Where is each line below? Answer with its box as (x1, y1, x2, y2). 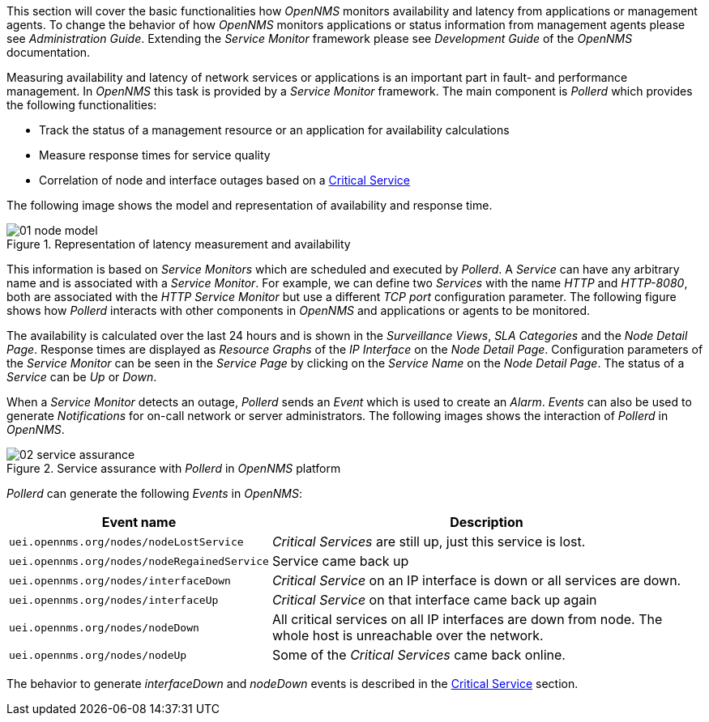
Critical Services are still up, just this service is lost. (271, 533, 586, 550)
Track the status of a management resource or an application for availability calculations (39, 123, 510, 137)
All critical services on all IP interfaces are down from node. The (271, 611, 663, 627)
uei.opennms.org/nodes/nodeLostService (9, 535, 244, 548)
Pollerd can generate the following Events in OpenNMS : (6, 486, 303, 500)
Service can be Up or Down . (6, 370, 157, 384)
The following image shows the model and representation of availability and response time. (6, 198, 493, 212)
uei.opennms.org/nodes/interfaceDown (9, 574, 231, 587)
